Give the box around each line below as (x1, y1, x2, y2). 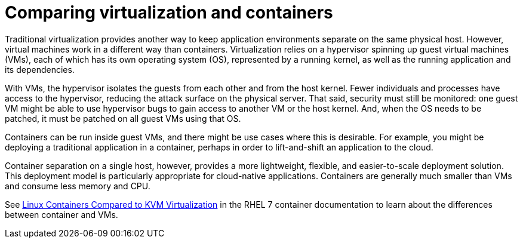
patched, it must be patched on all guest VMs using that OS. (5, 113, 241, 124)
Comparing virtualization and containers (5, 2, 333, 23)
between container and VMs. (5, 209, 118, 220)
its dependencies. (5, 64, 75, 75)
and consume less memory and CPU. (5, 180, 150, 191)
